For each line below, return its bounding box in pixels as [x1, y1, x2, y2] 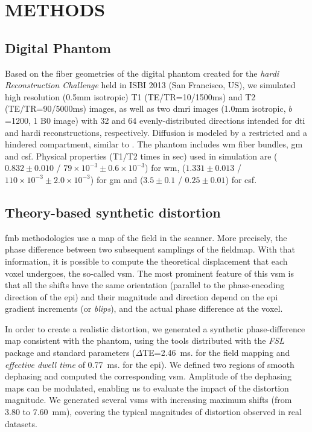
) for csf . [225, 173, 257, 185]
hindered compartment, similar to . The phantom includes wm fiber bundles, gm [5, 138, 303, 150]
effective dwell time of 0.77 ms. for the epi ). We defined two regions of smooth [5, 358, 294, 370]
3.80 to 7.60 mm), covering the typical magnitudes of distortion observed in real [5, 405, 302, 418]
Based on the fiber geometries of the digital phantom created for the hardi [5, 66, 279, 79]
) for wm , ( [145, 161, 186, 174]
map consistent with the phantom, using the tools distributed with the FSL [5, 334, 284, 347]
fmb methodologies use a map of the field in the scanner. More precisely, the [5, 231, 287, 243]
